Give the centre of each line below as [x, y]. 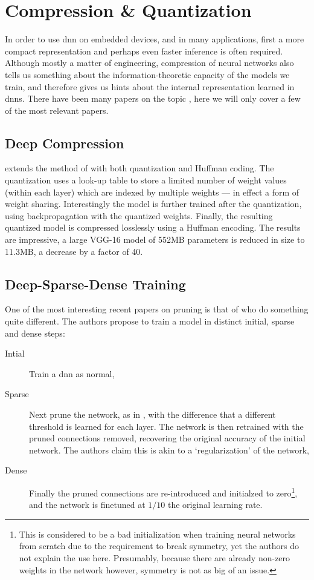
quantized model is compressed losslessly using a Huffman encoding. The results [153, 227]
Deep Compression [65, 143]
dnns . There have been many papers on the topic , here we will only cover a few [153, 98]
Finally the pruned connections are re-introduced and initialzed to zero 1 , [163, 492]
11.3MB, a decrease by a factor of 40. [74, 251]
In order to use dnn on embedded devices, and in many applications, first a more [155, 39]
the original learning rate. [215, 505]
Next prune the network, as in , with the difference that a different [152, 414]
